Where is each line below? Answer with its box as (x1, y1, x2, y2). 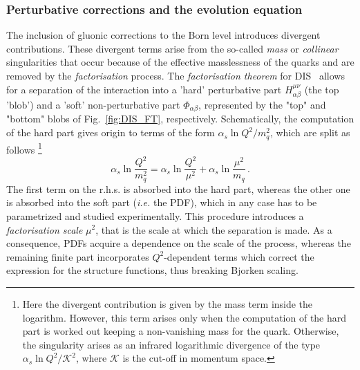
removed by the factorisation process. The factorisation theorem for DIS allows (6, 68, 345, 82)
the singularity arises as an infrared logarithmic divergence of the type (22, 337, 321, 351)
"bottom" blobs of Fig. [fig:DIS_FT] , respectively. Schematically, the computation (6, 111, 354, 126)
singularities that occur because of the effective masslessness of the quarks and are (6, 55, 354, 69)
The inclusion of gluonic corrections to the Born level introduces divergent (6, 28, 321, 42)
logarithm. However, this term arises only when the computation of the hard (22, 310, 347, 324)
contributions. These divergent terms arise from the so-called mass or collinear (6, 41, 339, 55)
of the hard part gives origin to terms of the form (6, 125, 215, 140)
